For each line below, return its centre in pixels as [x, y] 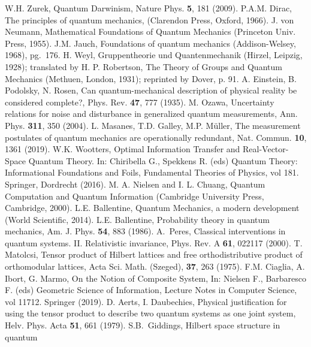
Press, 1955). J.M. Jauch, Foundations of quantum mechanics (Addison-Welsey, [150, 43]
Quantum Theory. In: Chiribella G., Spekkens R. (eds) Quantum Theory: [163, 160]
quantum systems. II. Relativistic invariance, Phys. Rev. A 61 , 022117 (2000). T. [154, 242]
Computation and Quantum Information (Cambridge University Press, [135, 196]
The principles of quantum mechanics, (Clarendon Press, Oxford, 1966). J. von [150, 19]
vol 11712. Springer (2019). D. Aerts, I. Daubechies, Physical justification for [146, 301]
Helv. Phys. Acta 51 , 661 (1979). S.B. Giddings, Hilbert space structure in [143, 325]
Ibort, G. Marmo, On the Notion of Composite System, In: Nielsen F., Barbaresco [156, 278]
